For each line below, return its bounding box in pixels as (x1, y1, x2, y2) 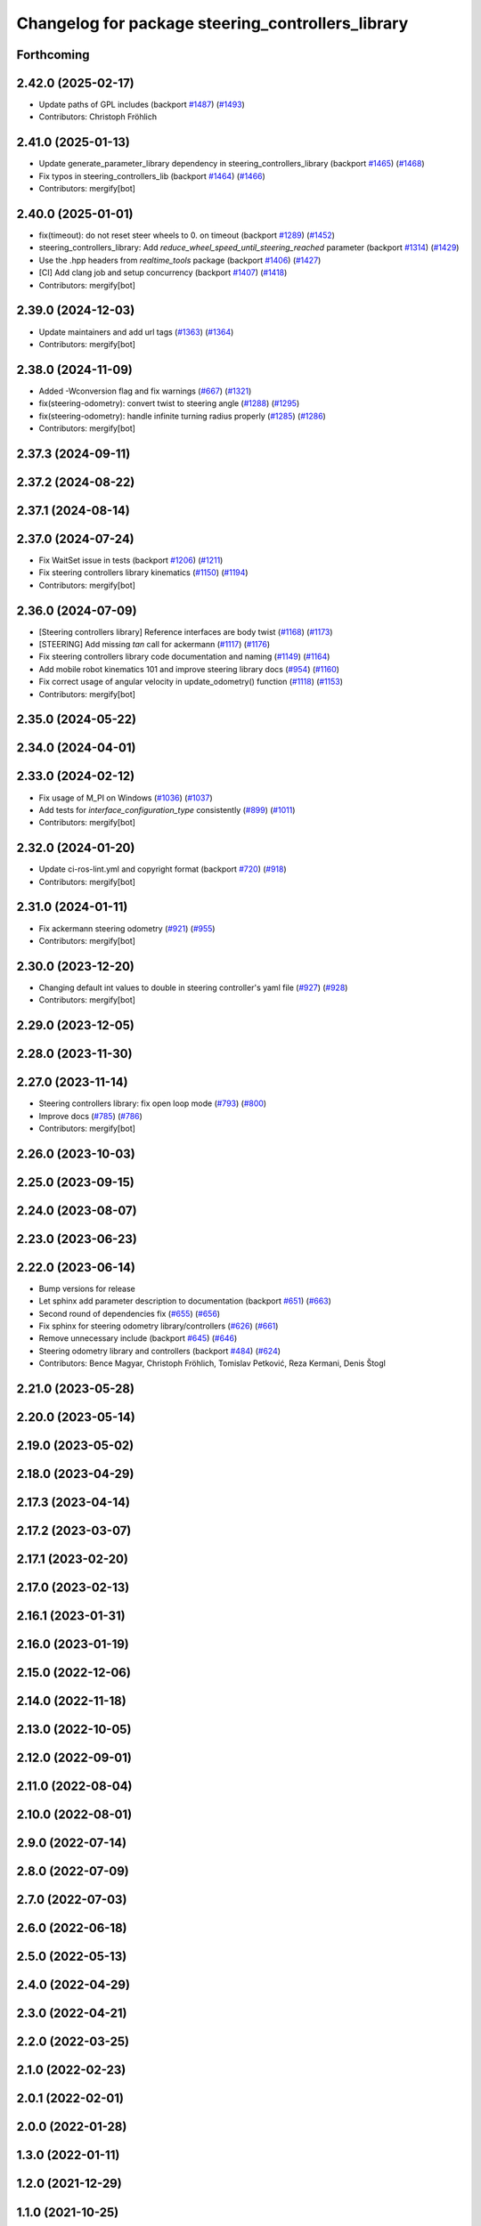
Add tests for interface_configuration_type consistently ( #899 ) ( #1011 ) (38, 804, 296, 815)
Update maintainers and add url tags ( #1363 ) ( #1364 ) (38, 326, 234, 337)
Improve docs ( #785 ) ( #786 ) (38, 1110, 143, 1121)
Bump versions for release (38, 1283, 135, 1294)
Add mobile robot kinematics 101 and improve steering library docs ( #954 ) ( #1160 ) (38, 663, 340, 674)
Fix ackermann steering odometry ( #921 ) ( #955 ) (38, 922, 216, 934)
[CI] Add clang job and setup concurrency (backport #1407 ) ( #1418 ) (38, 267, 288, 278)
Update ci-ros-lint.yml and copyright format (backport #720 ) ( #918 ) (38, 864, 287, 874)
